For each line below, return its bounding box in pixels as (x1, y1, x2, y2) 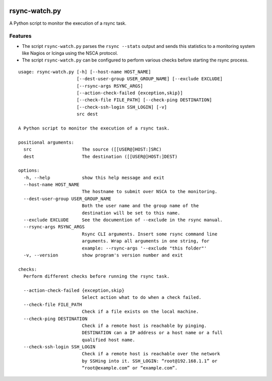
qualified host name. (82, 337, 135, 343)
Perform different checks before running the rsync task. (23, 274, 170, 279)
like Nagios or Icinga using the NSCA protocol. (22, 50, 118, 56)
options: (18, 168, 40, 173)
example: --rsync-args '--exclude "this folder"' (82, 245, 207, 251)
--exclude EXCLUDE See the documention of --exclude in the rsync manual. (23, 217, 223, 223)
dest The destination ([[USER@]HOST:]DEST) (23, 154, 178, 159)
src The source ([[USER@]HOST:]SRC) (23, 147, 162, 152)
